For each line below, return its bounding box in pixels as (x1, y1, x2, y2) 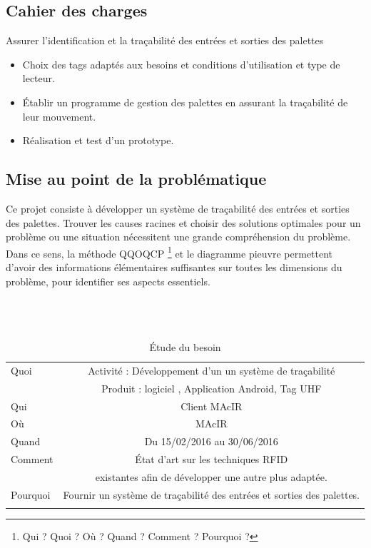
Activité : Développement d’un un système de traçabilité (88, 362, 335, 377)
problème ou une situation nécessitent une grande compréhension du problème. (6, 229, 351, 244)
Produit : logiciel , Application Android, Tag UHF (101, 380, 322, 395)
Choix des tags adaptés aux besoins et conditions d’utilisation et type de (22, 56, 340, 71)
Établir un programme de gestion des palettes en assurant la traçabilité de (22, 94, 348, 109)
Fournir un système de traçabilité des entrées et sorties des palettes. (63, 487, 360, 502)
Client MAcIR (181, 398, 243, 413)
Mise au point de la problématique (6, 168, 267, 190)
